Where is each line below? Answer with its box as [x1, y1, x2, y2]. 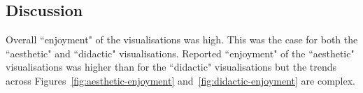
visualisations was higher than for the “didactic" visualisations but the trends [6, 59, 337, 74]
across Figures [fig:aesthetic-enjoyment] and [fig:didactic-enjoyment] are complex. [6, 73, 355, 87]
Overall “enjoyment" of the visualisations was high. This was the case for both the [6, 32, 358, 47]
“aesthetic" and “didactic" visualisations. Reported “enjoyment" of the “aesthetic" [6, 45, 355, 60]
